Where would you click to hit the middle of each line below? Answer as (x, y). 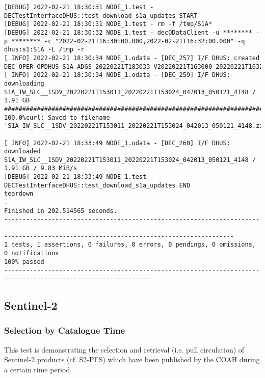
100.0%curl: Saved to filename (57, 117)
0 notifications (32, 253)
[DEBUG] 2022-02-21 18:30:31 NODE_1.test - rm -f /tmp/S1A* (108, 24)
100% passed (24, 262)
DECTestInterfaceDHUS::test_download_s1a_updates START (101, 16)
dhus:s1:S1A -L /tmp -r (44, 50)
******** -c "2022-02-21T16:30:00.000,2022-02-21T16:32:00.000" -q (128, 41)
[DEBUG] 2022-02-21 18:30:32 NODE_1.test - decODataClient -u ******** (128, 32)
